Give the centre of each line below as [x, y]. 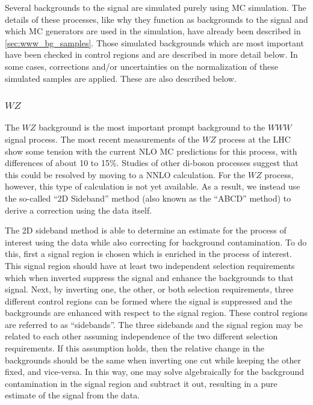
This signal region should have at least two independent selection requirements [150, 265]
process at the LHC [255, 139]
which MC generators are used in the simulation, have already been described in [153, 31]
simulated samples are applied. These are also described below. [121, 78]
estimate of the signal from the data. [73, 395]
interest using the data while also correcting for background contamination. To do [156, 242]
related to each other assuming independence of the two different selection [141, 336]
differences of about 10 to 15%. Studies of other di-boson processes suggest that [152, 163]
